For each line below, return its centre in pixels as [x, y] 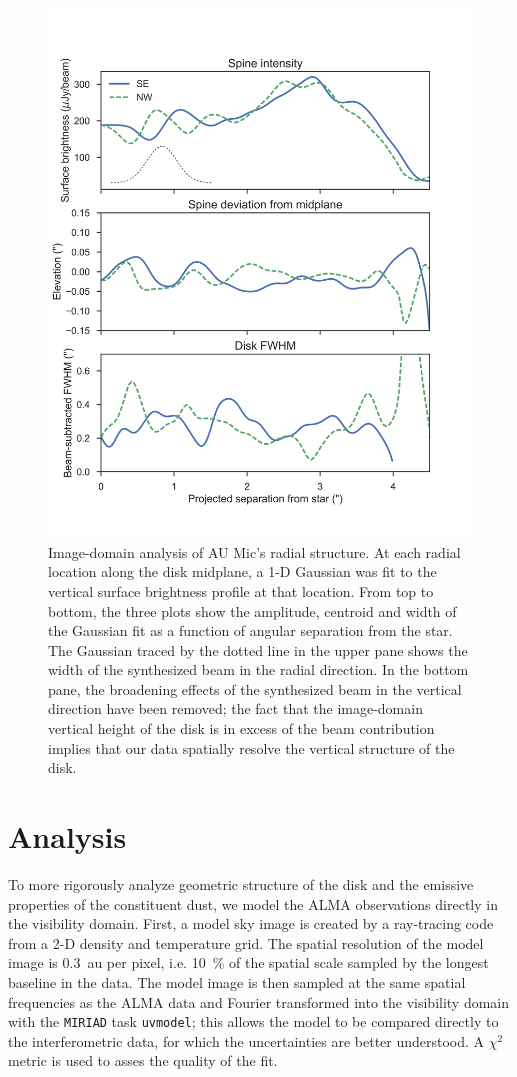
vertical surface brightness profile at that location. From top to [241, 590]
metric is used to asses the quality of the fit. [143, 1060]
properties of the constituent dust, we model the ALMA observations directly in [253, 903]
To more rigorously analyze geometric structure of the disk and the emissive [241, 883]
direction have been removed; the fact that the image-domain [235, 708]
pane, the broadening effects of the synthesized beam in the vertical [255, 688]
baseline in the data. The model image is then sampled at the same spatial [237, 981]
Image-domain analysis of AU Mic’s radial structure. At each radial [254, 551]
